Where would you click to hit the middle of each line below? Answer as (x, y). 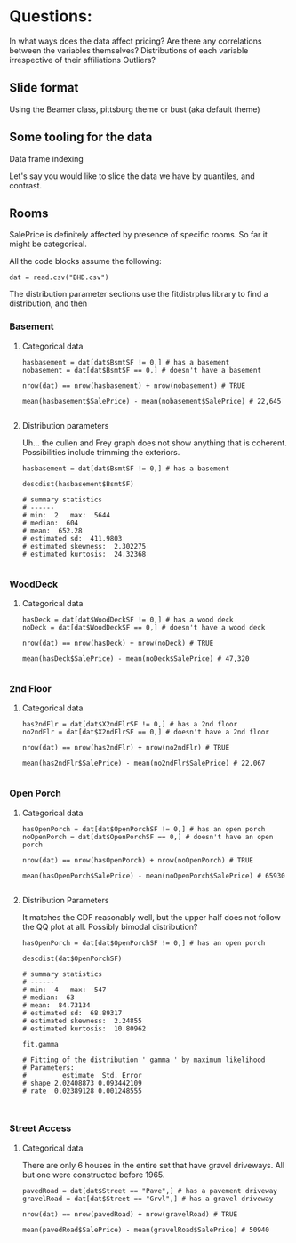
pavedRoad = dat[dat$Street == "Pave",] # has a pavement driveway (149, 1191)
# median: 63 (48, 998)
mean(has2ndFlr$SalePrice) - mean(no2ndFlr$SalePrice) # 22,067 (144, 763)
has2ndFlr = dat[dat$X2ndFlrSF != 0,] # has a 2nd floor (130, 725)
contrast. (26, 185)
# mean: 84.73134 (56, 1005)
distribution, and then (48, 303)
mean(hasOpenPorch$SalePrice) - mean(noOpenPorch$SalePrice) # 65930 (154, 876)
